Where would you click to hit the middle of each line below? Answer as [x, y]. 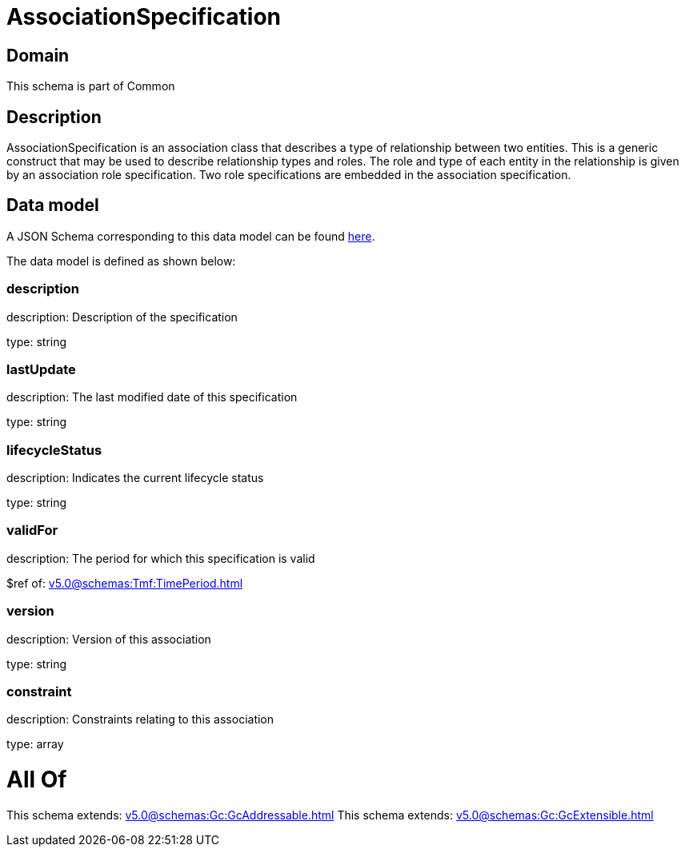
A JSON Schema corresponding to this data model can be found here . [191, 236]
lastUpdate [41, 369]
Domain [38, 55]
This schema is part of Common [91, 86]
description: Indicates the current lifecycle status [135, 478]
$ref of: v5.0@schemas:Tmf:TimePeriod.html [125, 583]
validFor [32, 530]
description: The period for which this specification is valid [161, 558]
